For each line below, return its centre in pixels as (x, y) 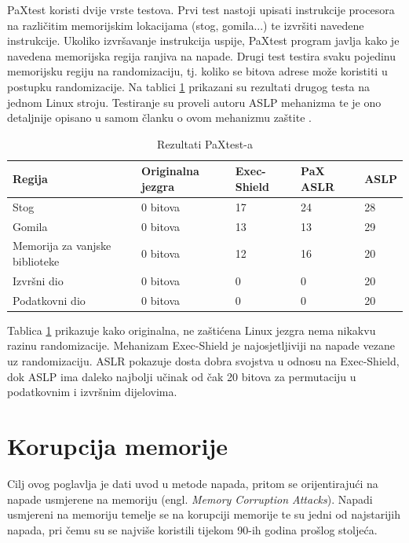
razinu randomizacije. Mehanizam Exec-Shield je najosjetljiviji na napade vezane (201, 345)
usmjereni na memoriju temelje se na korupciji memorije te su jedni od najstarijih (204, 514)
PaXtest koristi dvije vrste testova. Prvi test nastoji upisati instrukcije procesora (201, 9)
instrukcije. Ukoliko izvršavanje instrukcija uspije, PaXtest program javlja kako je (203, 40)
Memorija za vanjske (62, 246)
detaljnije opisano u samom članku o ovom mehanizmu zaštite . (159, 117)
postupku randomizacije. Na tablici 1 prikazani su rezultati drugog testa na (189, 86)
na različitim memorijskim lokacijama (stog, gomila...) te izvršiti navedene (186, 25)
